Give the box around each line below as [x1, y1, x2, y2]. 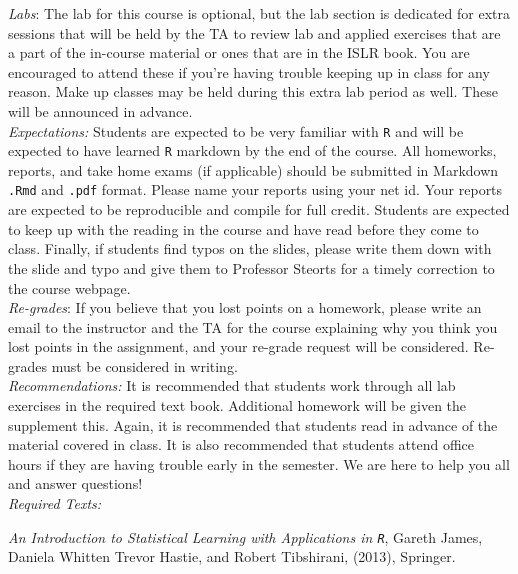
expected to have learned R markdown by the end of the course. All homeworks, [8, 140, 497, 161]
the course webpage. [8, 277, 131, 298]
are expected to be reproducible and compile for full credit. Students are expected [8, 199, 510, 220]
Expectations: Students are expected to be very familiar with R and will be [8, 120, 464, 141]
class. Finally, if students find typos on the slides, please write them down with [8, 238, 492, 259]
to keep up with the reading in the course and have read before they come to [8, 218, 479, 239]
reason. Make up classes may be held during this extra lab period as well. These [8, 81, 498, 102]
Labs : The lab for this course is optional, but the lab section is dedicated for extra [8, 3, 510, 23]
